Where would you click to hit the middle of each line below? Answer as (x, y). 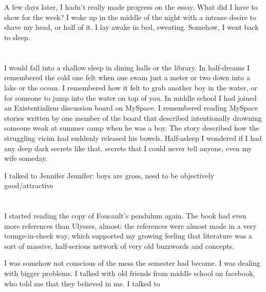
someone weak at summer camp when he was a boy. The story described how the (132, 128)
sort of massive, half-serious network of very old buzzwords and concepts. (119, 245)
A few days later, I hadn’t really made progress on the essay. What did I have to (131, 7)
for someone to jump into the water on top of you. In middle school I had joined (130, 97)
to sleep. (17, 37)
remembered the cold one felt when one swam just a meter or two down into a (127, 77)
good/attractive (29, 185)
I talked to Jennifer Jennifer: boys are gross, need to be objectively (109, 175)
